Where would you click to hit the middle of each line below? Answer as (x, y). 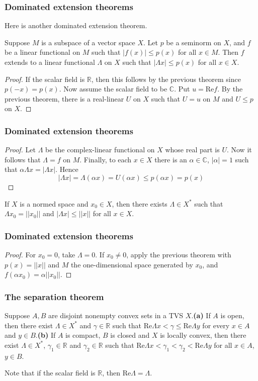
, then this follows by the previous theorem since (166, 79)
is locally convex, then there (203, 335)
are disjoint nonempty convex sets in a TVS (116, 315)
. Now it (239, 150)
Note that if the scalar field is (50, 373)
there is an (171, 159)
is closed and (130, 335)
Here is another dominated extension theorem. (76, 25)
